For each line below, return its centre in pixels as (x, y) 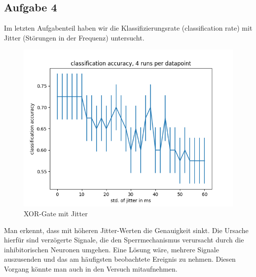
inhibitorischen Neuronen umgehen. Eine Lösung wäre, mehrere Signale (111, 249)
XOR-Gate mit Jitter (56, 213)
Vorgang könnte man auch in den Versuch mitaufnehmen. (91, 268)
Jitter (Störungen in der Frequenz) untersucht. (74, 37)
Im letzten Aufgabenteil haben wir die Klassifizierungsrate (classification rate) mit (128, 28)
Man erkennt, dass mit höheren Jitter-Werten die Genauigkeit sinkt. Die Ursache (126, 230)
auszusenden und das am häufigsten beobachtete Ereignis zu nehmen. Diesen (120, 259)
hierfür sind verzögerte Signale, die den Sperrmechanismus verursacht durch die (124, 240)
